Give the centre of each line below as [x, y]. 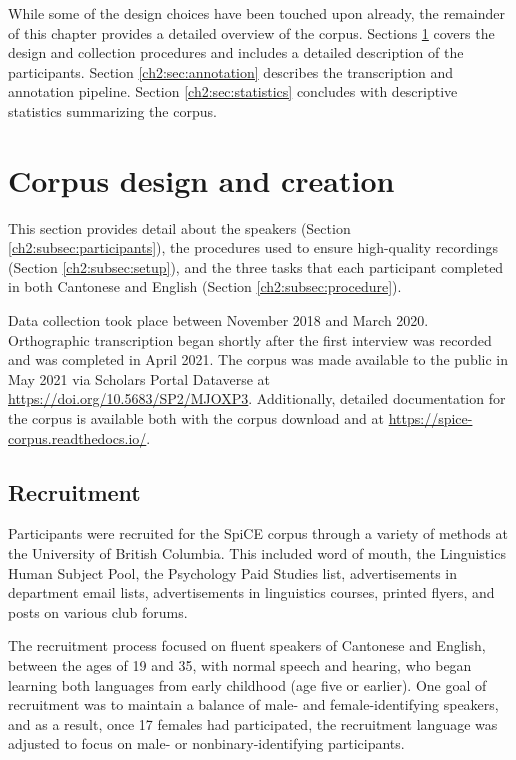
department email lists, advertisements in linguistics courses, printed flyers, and [251, 592]
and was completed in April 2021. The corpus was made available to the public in [258, 359]
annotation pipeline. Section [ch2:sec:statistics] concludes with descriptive [233, 91]
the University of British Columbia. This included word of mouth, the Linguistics [257, 553]
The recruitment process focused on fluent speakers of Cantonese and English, [247, 645]
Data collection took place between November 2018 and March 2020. [218, 320]
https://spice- [430, 418]
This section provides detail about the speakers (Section [179, 227]
